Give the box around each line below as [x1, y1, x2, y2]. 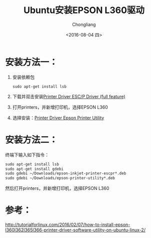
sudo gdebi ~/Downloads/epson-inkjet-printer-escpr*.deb [5, 171, 126, 176]
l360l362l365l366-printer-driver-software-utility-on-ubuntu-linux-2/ [5, 227, 146, 233]
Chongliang [72, 21, 96, 28]
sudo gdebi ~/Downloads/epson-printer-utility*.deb [5, 176, 115, 181]
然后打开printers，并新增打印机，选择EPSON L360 [5, 185, 109, 191]
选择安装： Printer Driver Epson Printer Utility [12, 115, 104, 121]
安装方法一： [5, 56, 58, 68]
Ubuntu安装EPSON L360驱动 [23, 5, 145, 16]
